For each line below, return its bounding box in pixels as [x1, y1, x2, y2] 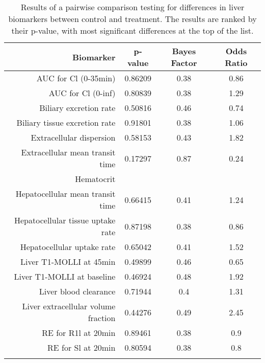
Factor [171, 57, 197, 69]
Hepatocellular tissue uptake [14, 214, 116, 226]
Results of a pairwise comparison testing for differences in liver [20, 1, 245, 13]
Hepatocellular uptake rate [20, 241, 116, 253]
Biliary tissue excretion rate [16, 117, 116, 128]
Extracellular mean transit [21, 146, 116, 158]
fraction [88, 312, 116, 324]
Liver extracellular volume [22, 300, 116, 312]
